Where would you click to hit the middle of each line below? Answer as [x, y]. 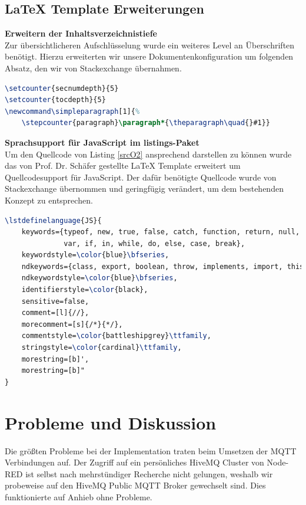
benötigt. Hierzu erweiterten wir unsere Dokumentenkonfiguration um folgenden [149, 56]
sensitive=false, [55, 301]
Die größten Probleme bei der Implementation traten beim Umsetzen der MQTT [151, 450]
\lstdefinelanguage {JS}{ [53, 220]
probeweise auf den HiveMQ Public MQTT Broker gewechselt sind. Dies [135, 485]
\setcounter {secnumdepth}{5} [62, 88]
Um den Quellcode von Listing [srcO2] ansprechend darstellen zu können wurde [148, 154]
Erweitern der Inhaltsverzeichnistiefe [81, 33]
